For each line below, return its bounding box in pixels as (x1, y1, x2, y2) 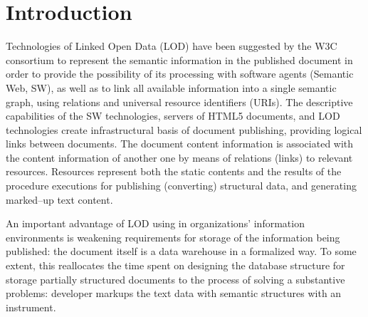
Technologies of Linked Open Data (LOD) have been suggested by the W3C (6, 38, 337, 53)
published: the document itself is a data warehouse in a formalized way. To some (6, 244, 357, 259)
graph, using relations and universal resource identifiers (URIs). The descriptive (6, 94, 353, 109)
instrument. (6, 299, 56, 314)
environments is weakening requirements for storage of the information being (6, 229, 340, 244)
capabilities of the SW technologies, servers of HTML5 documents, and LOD (6, 108, 340, 123)
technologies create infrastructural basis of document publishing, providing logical (6, 122, 362, 137)
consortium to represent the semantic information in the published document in (6, 52, 353, 67)
